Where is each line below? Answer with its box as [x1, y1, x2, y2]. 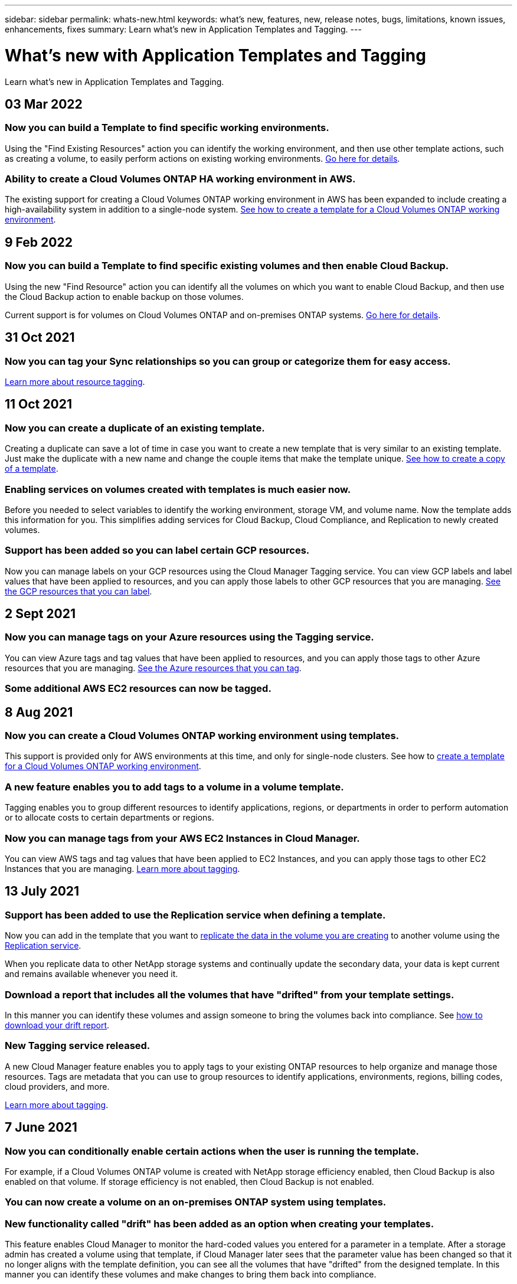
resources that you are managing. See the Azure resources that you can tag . [5, 662, 302, 673]
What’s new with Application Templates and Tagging [5, 45, 426, 66]
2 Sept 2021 [5, 606, 76, 622]
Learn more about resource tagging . [5, 376, 145, 387]
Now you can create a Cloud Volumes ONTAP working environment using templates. [5, 730, 400, 742]
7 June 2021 [5, 1120, 77, 1135]
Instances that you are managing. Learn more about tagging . [5, 863, 240, 874]
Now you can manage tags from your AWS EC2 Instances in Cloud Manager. [5, 832, 360, 844]
